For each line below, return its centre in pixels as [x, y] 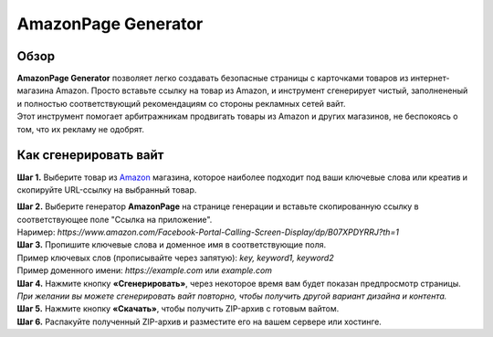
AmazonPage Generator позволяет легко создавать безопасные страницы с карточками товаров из [213, 79]
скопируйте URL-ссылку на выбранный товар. [107, 190]
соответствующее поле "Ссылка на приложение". [115, 219]
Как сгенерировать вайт [90, 155]
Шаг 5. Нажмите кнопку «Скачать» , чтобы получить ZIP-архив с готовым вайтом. [178, 309]
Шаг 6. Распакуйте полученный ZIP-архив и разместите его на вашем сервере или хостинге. [199, 321]
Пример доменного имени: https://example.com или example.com [145, 270]
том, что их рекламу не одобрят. [81, 129]
